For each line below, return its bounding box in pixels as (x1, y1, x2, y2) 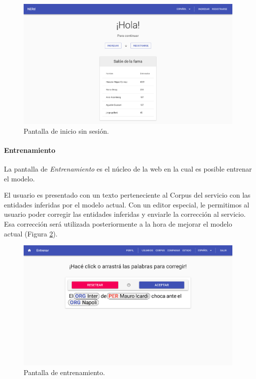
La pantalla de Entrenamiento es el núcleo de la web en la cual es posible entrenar (4, 164, 252, 174)
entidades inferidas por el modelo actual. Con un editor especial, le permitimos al (4, 199, 250, 209)
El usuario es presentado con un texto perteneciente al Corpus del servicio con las (4, 190, 251, 200)
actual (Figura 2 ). (4, 228, 58, 238)
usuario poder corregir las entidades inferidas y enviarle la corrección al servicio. (4, 209, 246, 219)
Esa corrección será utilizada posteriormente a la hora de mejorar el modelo (4, 219, 232, 229)
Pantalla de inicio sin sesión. (24, 125, 109, 136)
